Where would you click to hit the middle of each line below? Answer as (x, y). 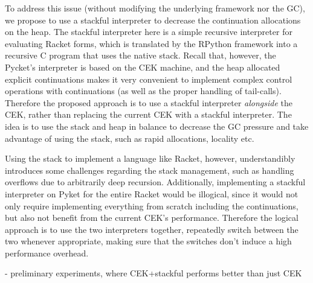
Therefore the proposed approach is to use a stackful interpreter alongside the (149, 102)
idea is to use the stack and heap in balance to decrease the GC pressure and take (157, 126)
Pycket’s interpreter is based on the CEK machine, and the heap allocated (143, 67)
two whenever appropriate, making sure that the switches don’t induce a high (148, 241)
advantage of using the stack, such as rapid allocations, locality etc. (130, 138)
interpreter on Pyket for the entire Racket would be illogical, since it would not (152, 193)
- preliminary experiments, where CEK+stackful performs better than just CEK (153, 273)
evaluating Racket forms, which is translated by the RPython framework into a (151, 43)
